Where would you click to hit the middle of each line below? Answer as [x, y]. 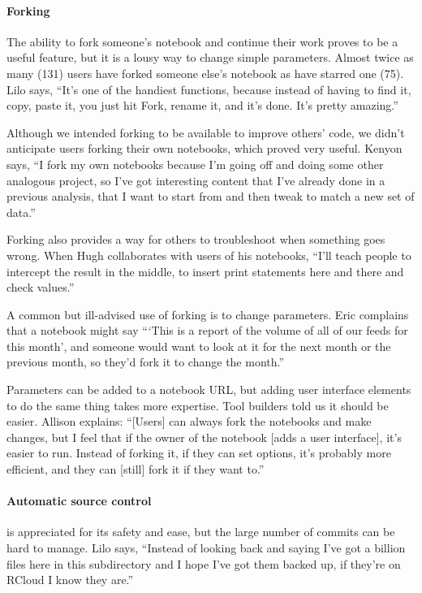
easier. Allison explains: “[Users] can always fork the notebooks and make [189, 421]
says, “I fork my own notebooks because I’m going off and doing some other [195, 164]
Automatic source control [79, 501]
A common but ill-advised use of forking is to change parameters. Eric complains [208, 314]
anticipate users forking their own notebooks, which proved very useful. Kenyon [205, 148]
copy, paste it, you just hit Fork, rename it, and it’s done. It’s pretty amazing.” [202, 105]
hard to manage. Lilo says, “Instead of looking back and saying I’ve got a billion [206, 548]
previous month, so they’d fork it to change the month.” [146, 362]
